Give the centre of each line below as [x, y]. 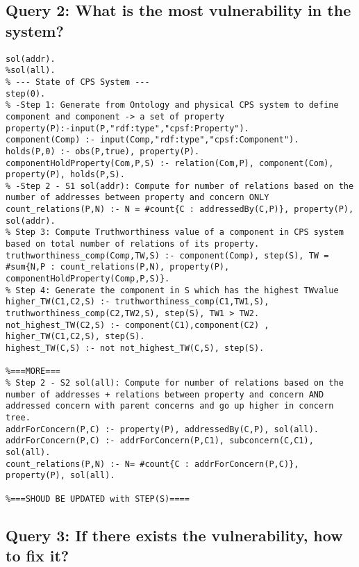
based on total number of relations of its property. [133, 244]
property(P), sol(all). [60, 476]
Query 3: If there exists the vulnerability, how [174, 535]
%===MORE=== [33, 371]
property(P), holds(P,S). [65, 175]
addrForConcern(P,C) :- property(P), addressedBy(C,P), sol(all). [162, 429]
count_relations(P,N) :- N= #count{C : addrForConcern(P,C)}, [152, 464]
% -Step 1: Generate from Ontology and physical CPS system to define [172, 105]
